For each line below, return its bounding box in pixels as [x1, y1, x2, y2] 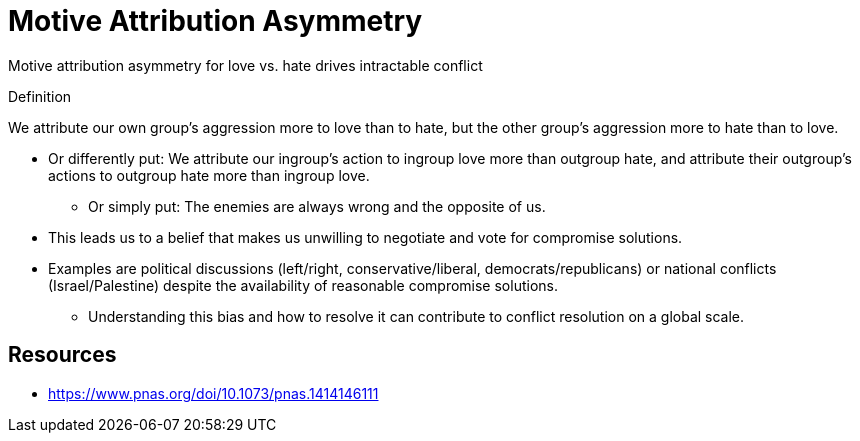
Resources [8, 342, 117, 368]
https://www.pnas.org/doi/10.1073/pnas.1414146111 [48, 384, 379, 402]
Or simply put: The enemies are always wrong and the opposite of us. [88, 197, 546, 215]
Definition [8, 87, 72, 105]
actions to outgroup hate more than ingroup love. [48, 166, 370, 184]
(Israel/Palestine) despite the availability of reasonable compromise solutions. [48, 276, 558, 294]
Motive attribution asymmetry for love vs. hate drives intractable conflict [8, 56, 483, 74]
